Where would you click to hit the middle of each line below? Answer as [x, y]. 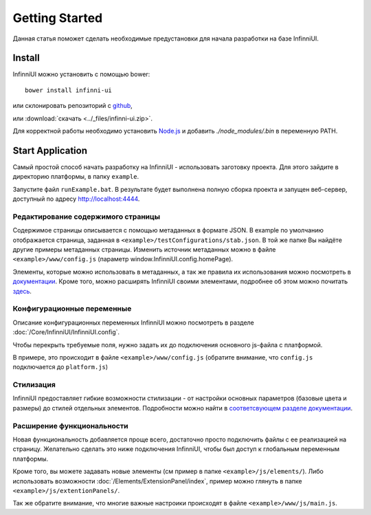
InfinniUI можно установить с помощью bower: [81, 74]
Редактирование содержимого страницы [87, 217]
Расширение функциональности [70, 426]
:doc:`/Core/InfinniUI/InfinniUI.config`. [66, 332]
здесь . [22, 291]
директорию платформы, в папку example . [76, 177]
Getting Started [58, 18]
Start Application [50, 150]
